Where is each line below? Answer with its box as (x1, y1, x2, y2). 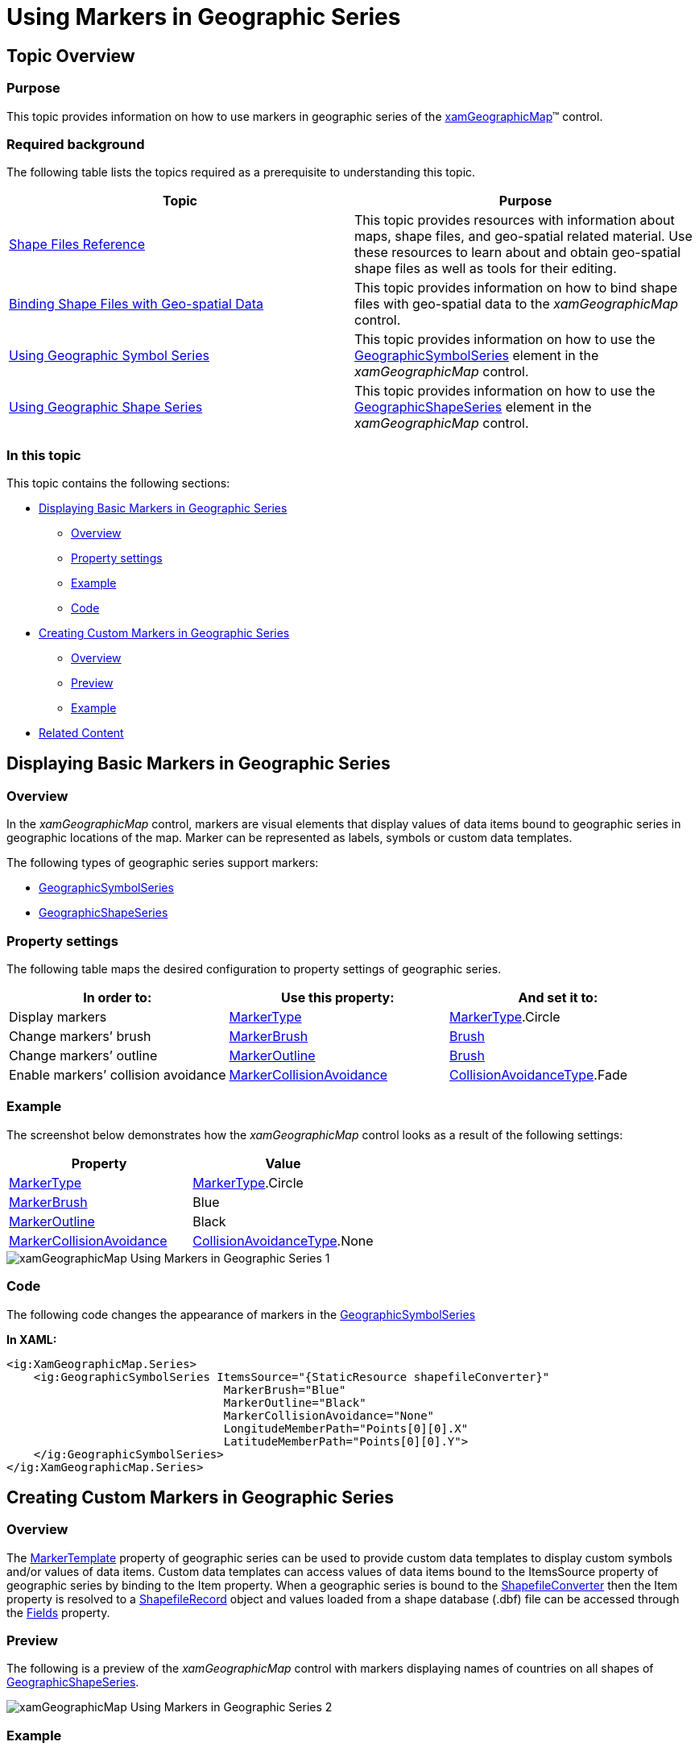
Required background (6, 135, 145, 152)
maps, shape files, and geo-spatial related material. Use (354, 228, 693, 245)
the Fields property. (6, 1605, 110, 1619)
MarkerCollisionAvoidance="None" (223, 1408, 435, 1422)
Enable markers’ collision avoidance (9, 1067, 226, 1084)
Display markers (9, 1009, 107, 1026)
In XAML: (6, 1332, 57, 1346)
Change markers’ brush (9, 1028, 151, 1045)
